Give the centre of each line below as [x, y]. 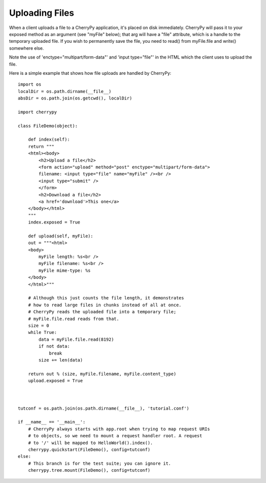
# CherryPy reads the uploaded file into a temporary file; [102, 312]
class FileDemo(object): [48, 126]
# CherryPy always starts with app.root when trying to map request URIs [119, 429]
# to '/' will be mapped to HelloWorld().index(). [90, 443]
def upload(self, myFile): [61, 236]
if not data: [54, 346]
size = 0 [38, 325]
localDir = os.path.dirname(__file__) [65, 91]
